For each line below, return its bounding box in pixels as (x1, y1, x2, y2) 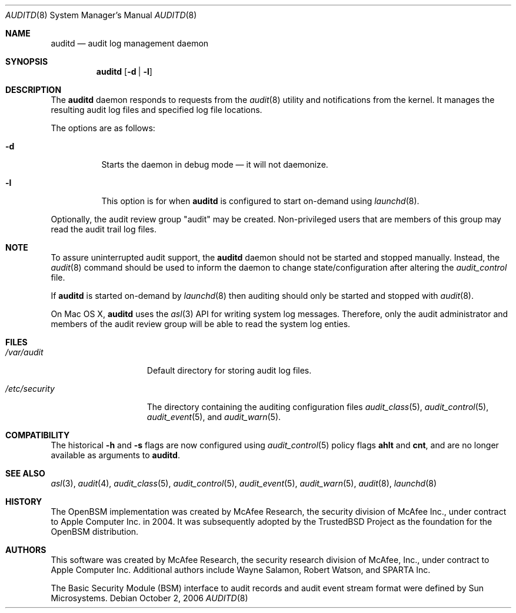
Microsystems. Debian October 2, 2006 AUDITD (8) (51, 593, 248, 603)
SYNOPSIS (5, 56, 48, 66)
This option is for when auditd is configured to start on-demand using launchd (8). (101, 196, 420, 206)
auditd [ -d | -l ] (96, 66, 152, 76)
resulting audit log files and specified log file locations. (51, 105, 262, 115)
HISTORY (5, 497, 42, 507)
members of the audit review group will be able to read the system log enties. (51, 319, 351, 329)
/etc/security (5, 384, 55, 394)
